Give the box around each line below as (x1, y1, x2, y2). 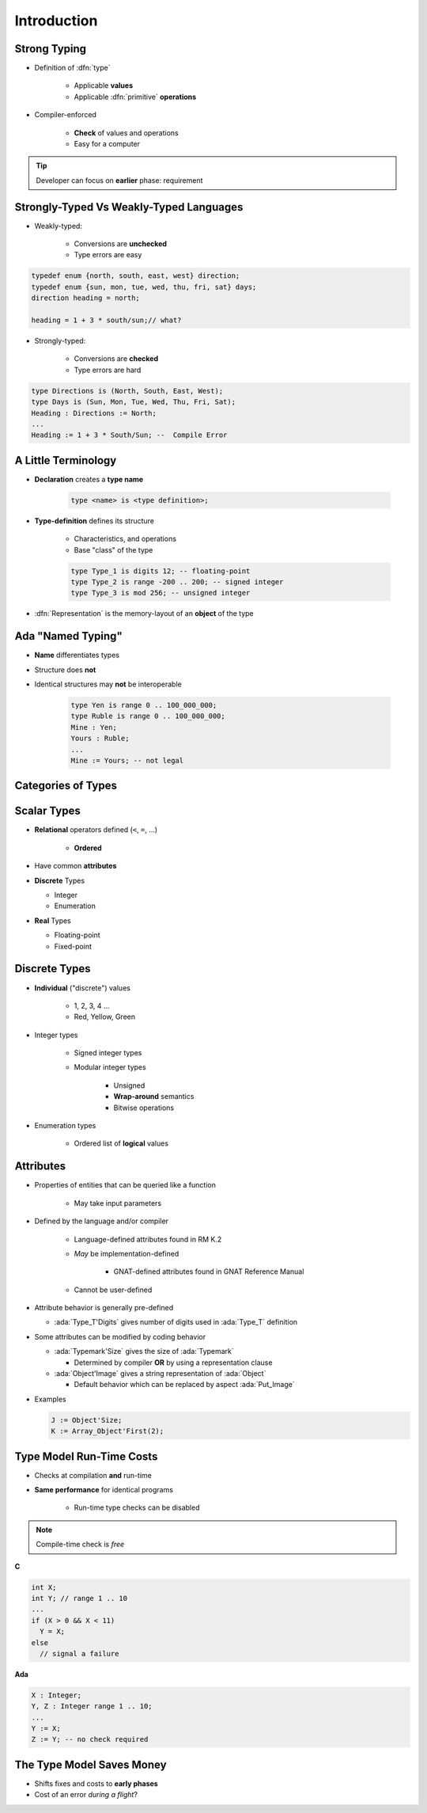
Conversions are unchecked (74, 239, 168, 249)
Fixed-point (54, 941, 93, 951)
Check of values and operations (74, 127, 179, 138)
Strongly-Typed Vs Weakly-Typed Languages (14, 200, 244, 214)
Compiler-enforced (34, 110, 96, 120)
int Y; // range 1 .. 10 (31, 1594, 128, 1602)
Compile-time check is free (36, 1540, 125, 1549)
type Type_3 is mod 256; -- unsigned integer (70, 588, 251, 598)
